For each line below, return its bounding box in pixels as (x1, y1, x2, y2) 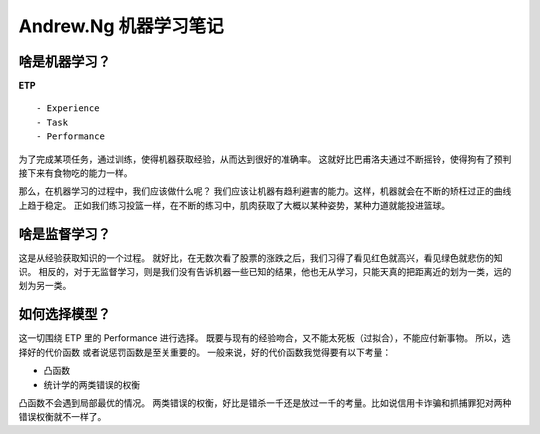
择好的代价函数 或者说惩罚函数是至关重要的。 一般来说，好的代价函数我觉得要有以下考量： (18, 346, 392, 358)
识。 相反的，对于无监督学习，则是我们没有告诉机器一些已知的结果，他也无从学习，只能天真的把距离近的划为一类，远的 (18, 266, 512, 278)
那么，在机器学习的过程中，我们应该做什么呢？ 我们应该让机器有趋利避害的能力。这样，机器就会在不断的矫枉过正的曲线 (18, 185, 512, 197)
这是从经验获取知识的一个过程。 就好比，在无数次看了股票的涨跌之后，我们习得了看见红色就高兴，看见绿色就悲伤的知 (18, 251, 503, 264)
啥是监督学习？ (18, 225, 111, 242)
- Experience (36, 103, 100, 114)
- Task (36, 116, 69, 128)
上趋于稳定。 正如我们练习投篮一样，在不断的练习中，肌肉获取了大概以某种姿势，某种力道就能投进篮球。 (18, 199, 450, 211)
